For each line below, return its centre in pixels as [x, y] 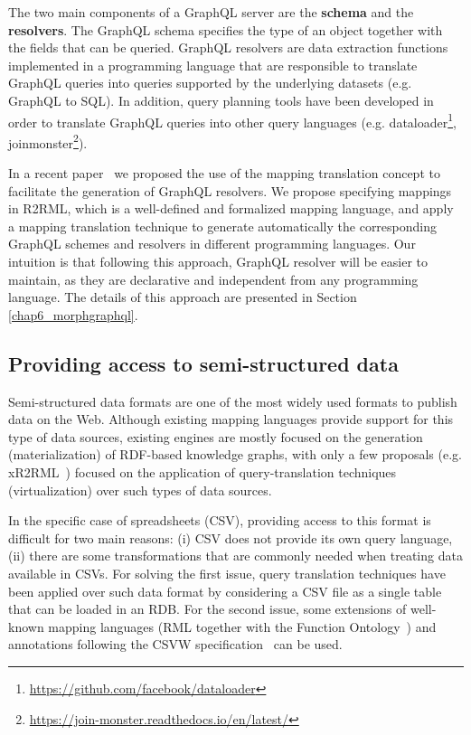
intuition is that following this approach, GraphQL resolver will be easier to [218, 262]
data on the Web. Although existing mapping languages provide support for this [231, 419]
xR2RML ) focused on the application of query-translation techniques [203, 471]
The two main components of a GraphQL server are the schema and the [211, 12]
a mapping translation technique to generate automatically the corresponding [223, 226]
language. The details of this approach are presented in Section [183, 297]
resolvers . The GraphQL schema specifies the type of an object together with [226, 29]
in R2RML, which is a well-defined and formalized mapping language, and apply [231, 208]
